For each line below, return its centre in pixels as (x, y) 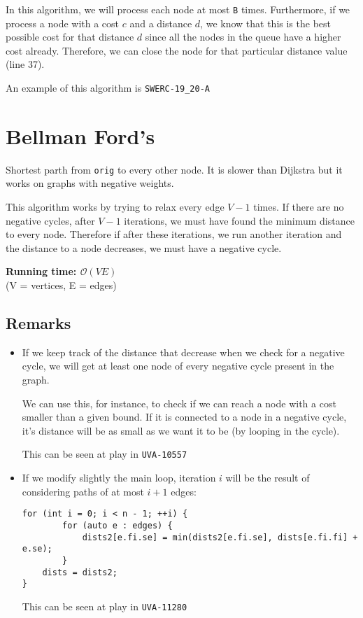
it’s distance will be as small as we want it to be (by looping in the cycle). (181, 430)
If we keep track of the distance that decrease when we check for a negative (183, 352)
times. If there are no (299, 207)
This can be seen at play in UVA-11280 (105, 606)
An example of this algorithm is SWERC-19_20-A (108, 88)
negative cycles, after (50, 220)
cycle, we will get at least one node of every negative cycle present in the (178, 366)
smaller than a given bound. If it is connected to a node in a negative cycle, (184, 417)
